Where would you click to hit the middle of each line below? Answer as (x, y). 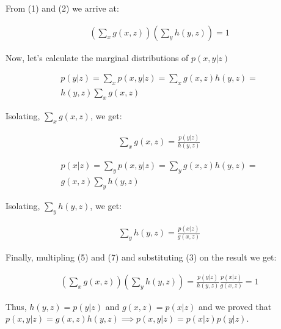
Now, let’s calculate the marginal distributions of (97, 57)
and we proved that (235, 306)
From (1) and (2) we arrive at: (62, 8)
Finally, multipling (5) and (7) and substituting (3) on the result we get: (141, 257)
